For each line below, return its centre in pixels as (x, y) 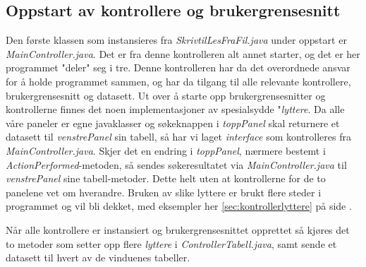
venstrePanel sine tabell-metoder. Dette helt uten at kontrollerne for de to (166, 178)
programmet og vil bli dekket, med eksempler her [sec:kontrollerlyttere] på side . (179, 206)
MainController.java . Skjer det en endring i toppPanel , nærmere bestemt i (166, 150)
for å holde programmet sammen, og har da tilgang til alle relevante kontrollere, (178, 81)
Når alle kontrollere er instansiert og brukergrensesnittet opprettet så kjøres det (178, 229)
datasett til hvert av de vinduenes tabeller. (98, 257)
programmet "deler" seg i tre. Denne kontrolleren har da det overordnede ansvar (178, 67)
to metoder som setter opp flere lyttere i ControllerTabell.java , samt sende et (171, 243)
